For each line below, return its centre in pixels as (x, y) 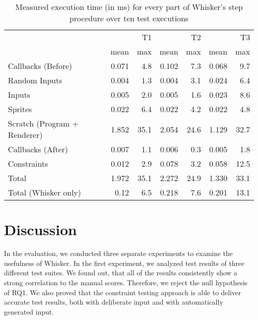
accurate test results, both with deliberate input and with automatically (114, 302)
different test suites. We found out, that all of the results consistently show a (121, 273)
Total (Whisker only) (45, 192)
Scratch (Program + (43, 123)
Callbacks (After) (38, 149)
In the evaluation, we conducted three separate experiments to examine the (119, 253)
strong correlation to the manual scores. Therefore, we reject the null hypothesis (126, 282)
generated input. (29, 311)
